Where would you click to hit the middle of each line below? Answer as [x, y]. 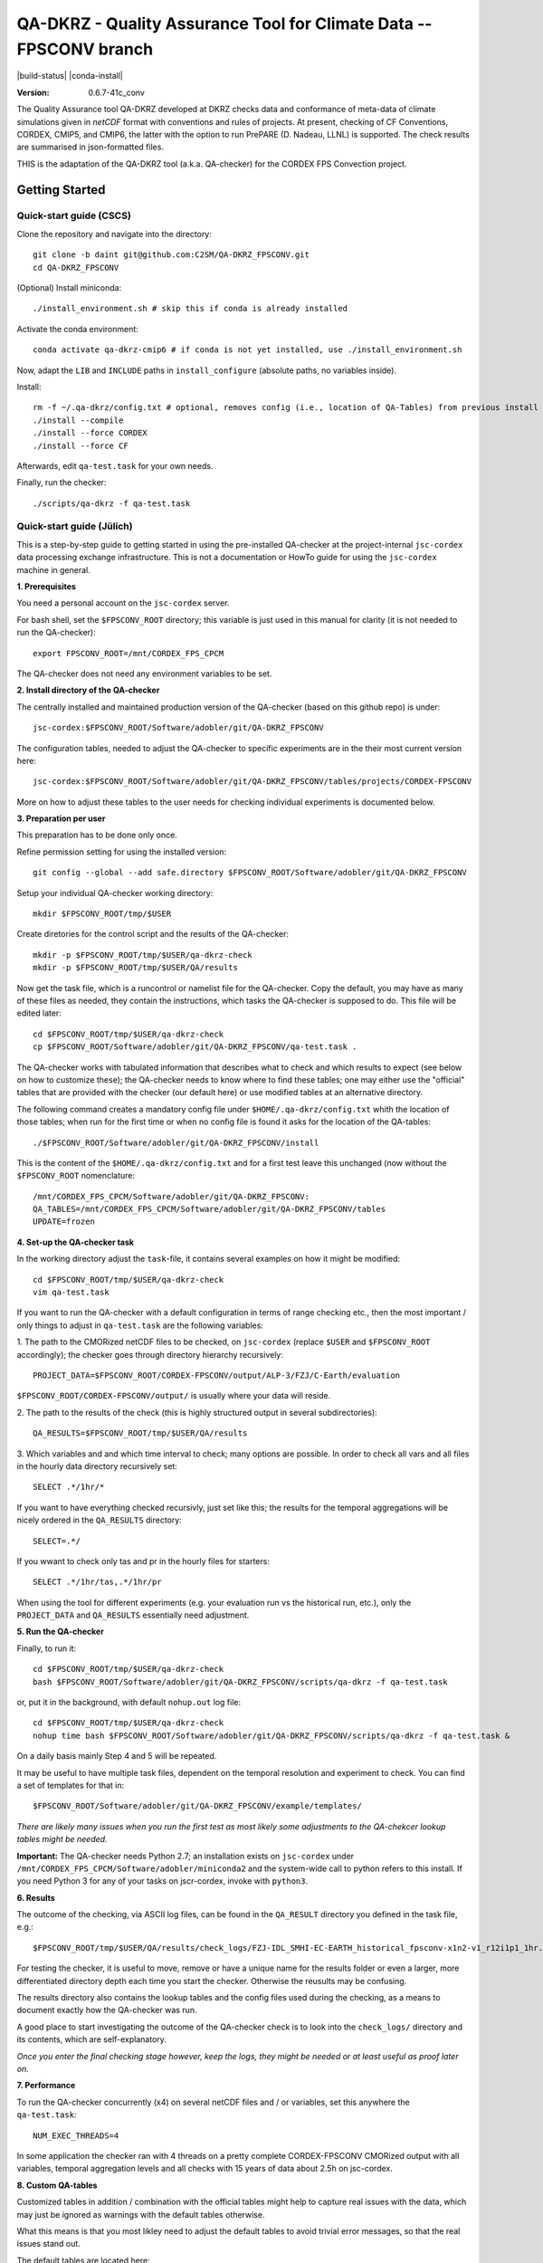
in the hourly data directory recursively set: [97, 1466]
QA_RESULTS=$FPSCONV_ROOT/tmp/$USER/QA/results [140, 1433]
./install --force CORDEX [90, 433]
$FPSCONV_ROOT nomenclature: [76, 1176]
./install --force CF [81, 445]
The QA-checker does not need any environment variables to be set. [144, 673]
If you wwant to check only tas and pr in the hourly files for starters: [143, 1561]
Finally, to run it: [47, 1648]
